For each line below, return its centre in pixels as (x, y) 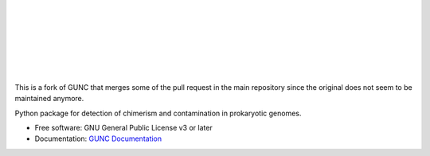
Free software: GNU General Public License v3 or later (123, 127)
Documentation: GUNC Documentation (98, 138)
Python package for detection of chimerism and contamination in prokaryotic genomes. (158, 113)
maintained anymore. (49, 99)
